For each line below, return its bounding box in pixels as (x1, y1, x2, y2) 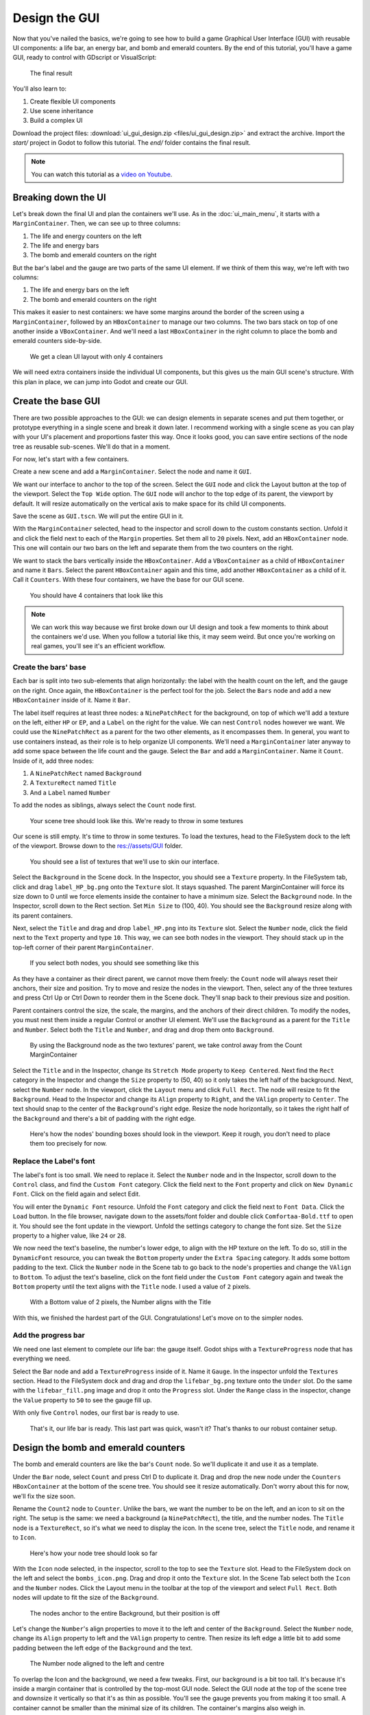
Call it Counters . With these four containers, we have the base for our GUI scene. (12, 576, 245, 584)
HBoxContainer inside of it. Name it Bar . (12, 696, 131, 705)
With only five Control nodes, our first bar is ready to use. (12, 1408, 180, 1417)
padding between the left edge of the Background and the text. (12, 1644, 193, 1652)
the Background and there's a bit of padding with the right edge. (12, 1114, 197, 1122)
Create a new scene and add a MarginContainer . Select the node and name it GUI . (12, 467, 251, 476)
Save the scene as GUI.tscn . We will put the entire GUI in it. (12, 512, 184, 521)
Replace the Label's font (12, 1157, 95, 1166)
